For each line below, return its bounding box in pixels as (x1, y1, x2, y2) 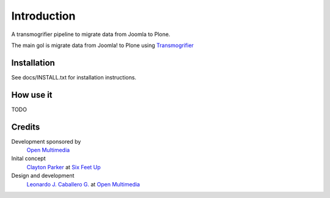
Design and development (11, 172, 75, 180)
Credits (11, 122, 40, 132)
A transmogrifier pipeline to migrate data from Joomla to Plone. (11, 31, 170, 38)
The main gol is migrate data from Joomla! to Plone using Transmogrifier (11, 42, 194, 49)
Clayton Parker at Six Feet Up (26, 163, 101, 170)
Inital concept (11, 155, 46, 162)
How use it (11, 89, 53, 100)
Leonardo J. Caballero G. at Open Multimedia (26, 180, 141, 188)
